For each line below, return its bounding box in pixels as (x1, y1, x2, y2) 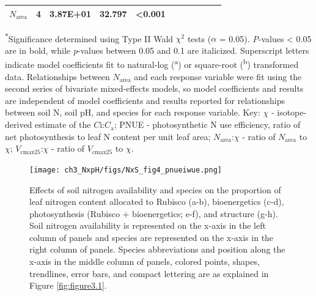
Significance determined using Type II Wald (8, 32, 174, 45)
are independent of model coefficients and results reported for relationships (5, 94, 285, 106)
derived (5, 118, 32, 131)
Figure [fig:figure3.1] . (29, 279, 107, 292)
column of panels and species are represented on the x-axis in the (29, 231, 274, 243)
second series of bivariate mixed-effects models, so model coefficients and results (5, 82, 304, 95)
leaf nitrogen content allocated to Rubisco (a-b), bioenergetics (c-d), (29, 195, 284, 208)
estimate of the (35, 118, 91, 131)
